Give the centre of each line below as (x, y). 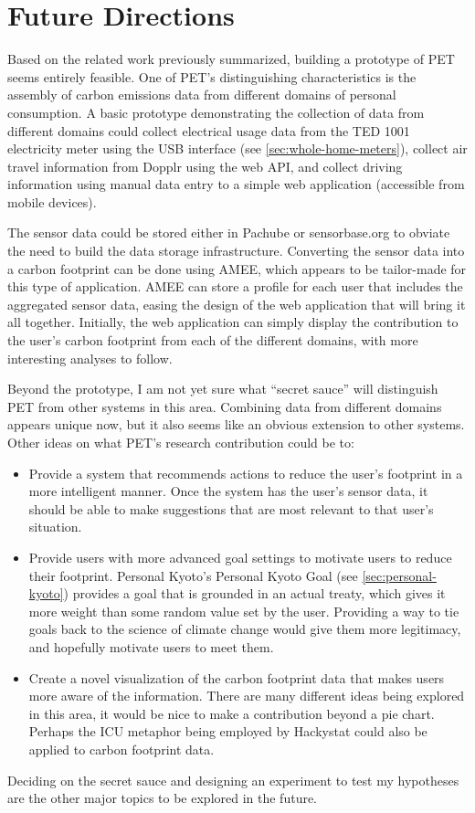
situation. (55, 527)
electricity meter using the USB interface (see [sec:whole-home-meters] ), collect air (237, 148)
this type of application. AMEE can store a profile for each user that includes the (235, 286)
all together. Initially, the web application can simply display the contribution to (233, 322)
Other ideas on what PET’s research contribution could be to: (181, 442)
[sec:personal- (399, 575)
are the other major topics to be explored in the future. (163, 798)
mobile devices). (52, 201)
